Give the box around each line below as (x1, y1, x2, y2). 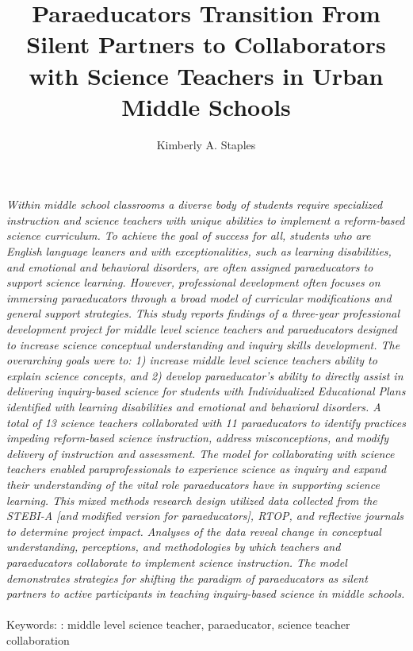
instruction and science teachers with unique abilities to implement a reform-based (6, 211, 405, 228)
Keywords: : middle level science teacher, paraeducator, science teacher (6, 616, 350, 633)
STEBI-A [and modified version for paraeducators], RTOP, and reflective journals (6, 507, 404, 524)
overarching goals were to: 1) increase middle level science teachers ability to (6, 352, 377, 368)
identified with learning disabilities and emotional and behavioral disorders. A (6, 399, 381, 414)
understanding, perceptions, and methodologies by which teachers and (6, 538, 341, 555)
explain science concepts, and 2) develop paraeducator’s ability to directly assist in (6, 367, 403, 383)
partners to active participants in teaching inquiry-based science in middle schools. (6, 585, 405, 602)
